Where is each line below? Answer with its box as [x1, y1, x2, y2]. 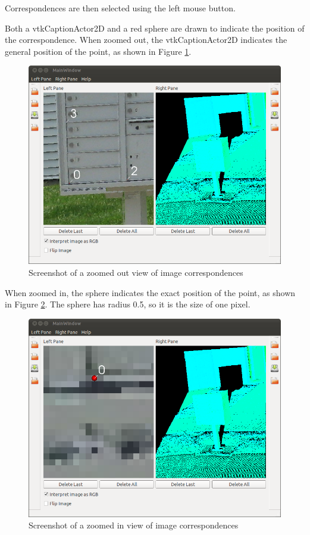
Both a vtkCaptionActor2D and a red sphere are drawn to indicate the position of [5, 21, 305, 34]
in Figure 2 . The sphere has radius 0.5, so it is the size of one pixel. [5, 298, 250, 310]
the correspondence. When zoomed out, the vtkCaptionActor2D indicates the [5, 33, 287, 46]
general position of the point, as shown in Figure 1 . [5, 45, 192, 57]
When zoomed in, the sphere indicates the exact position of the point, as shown [5, 286, 296, 298]
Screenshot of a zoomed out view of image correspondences [29, 266, 243, 279]
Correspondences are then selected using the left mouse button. [5, 2, 236, 14]
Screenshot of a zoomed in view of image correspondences [29, 519, 239, 531]
